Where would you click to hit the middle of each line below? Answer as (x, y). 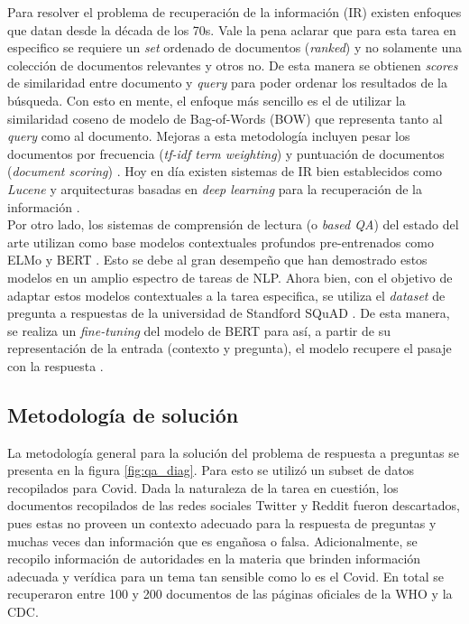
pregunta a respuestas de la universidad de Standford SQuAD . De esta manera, (229, 313)
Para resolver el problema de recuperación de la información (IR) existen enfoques (234, 12)
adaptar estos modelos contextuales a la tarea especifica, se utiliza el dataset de (226, 295)
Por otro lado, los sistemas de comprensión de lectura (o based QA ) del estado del (233, 224)
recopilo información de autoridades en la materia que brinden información (214, 559)
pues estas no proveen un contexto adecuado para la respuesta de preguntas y (222, 523)
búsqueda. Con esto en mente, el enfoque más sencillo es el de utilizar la (207, 100)
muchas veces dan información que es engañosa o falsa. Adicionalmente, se (212, 540)
